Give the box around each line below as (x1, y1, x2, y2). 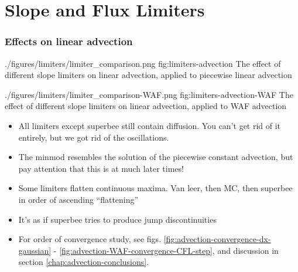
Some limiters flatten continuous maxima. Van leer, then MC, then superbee (18, 182, 293, 194)
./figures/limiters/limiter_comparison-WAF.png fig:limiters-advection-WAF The (5, 88, 293, 100)
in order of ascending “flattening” (18, 193, 139, 205)
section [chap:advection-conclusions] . (18, 256, 149, 268)
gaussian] (18, 244, 52, 256)
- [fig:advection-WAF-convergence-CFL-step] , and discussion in (53, 244, 279, 256)
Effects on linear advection (5, 34, 133, 49)
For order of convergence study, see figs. (18, 233, 162, 245)
